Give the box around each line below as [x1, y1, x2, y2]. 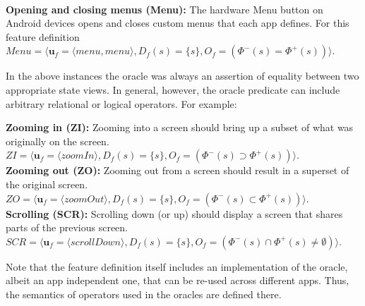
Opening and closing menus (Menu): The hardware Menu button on [6, 1, 323, 16]
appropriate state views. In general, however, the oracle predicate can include [6, 82, 340, 97]
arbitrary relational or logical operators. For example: [6, 96, 237, 111]
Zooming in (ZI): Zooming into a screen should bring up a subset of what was [6, 120, 354, 135]
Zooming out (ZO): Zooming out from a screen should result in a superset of [6, 163, 349, 178]
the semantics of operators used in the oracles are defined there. [6, 286, 282, 301]
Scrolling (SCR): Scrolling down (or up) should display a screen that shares [6, 206, 343, 221]
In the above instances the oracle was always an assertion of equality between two [6, 68, 359, 83]
